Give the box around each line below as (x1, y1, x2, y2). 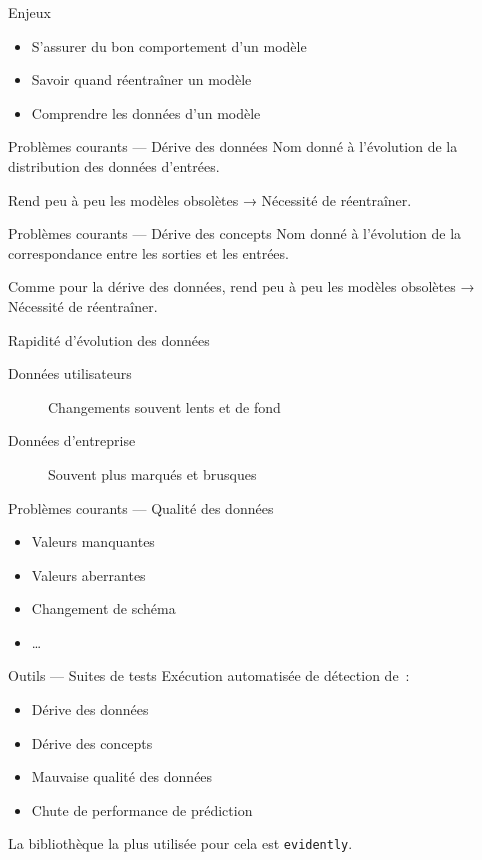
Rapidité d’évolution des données (8, 329, 210, 350)
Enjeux (8, 2, 51, 22)
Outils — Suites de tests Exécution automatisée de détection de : (8, 665, 410, 686)
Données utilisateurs (8, 363, 132, 384)
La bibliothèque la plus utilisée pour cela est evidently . (8, 833, 353, 854)
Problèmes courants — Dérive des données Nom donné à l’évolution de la (8, 136, 458, 157)
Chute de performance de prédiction (31, 799, 253, 820)
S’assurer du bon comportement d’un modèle (31, 35, 307, 56)
